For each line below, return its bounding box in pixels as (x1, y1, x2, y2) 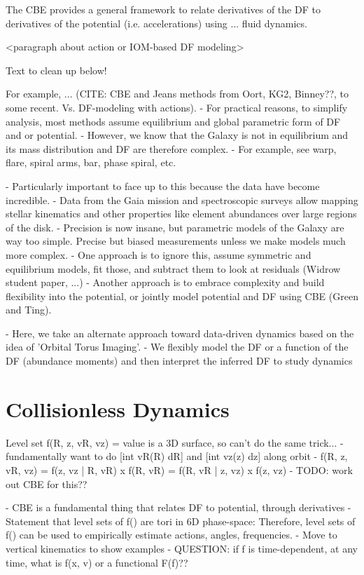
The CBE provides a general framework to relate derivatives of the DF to (6, 2, 321, 16)
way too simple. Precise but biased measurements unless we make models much (6, 234, 346, 248)
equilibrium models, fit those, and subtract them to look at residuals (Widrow (6, 261, 341, 276)
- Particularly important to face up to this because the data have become (6, 178, 320, 193)
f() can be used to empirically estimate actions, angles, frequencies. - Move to (6, 527, 337, 542)
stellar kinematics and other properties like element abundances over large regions (6, 206, 357, 221)
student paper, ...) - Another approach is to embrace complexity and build (6, 275, 325, 290)
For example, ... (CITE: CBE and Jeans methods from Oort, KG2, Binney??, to (6, 86, 349, 101)
